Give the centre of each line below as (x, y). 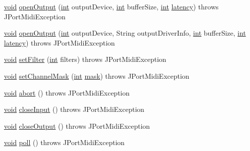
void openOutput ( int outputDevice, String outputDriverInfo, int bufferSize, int (125, 33)
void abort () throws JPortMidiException (67, 92)
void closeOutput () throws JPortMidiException (77, 126)
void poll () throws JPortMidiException (64, 142)
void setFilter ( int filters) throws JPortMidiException (85, 59)
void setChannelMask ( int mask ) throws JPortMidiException (97, 75)
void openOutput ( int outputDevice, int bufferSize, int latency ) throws (111, 6)
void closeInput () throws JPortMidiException (74, 109)
